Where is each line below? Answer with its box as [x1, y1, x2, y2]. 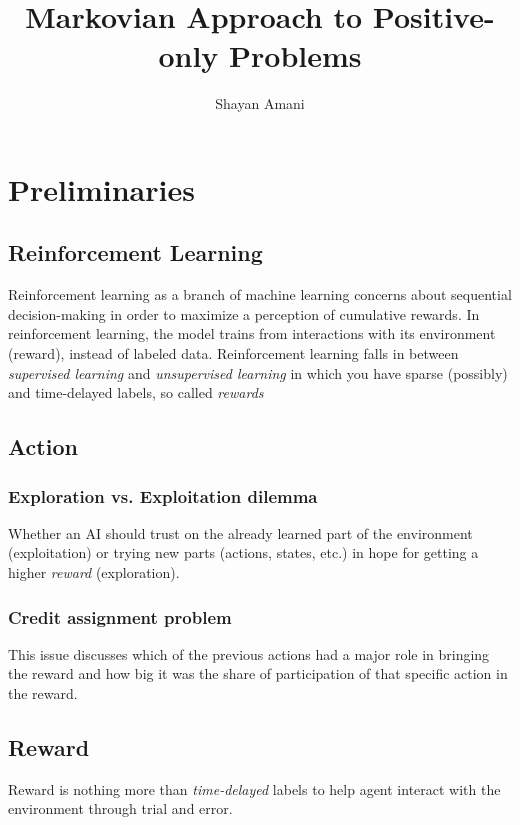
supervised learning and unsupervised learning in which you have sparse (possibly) [8, 362, 508, 383]
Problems [229, 35, 362, 76]
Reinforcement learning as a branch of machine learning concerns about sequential [8, 284, 512, 305]
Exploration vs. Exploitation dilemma [8, 483, 318, 508]
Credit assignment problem [8, 604, 232, 629]
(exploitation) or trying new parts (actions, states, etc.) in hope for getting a [8, 542, 479, 563]
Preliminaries [8, 168, 195, 209]
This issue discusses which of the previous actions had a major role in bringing [8, 643, 490, 664]
